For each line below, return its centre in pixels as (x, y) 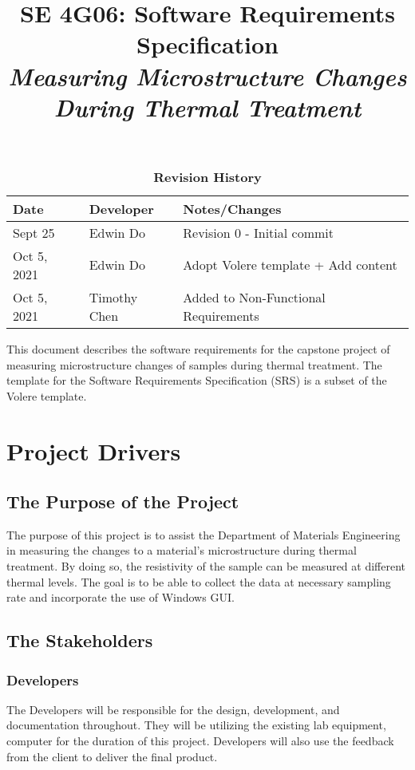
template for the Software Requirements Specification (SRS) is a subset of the (197, 380)
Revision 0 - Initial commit (259, 232)
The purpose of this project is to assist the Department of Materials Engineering (204, 534)
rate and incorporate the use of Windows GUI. (121, 597)
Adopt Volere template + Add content (290, 265)
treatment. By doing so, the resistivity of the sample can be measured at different (206, 566)
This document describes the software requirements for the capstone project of (198, 348)
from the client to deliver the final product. (112, 756)
